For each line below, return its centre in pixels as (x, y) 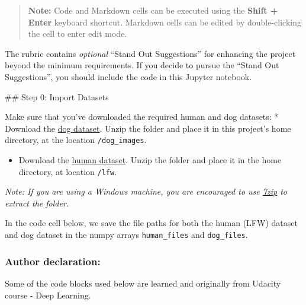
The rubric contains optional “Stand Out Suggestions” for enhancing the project (150, 53)
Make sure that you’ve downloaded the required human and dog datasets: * (142, 117)
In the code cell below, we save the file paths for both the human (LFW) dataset (151, 223)
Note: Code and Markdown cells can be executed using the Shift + (153, 10)
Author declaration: (53, 261)
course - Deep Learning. (48, 295)
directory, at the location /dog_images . (76, 140)
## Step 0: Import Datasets (57, 96)
